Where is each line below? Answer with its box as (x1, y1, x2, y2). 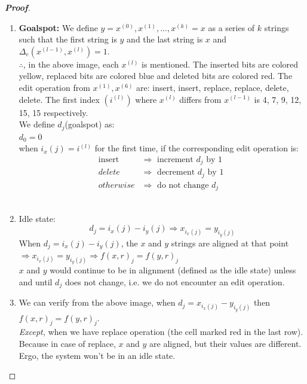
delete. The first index (19, 93, 100, 105)
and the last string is (127, 33, 203, 45)
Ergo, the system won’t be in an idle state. (19, 349, 176, 361)
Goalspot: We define (19, 21, 98, 33)
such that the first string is (19, 33, 117, 45)
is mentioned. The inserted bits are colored (142, 57, 299, 70)
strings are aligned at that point (171, 236, 289, 249)
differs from (179, 93, 222, 105)
